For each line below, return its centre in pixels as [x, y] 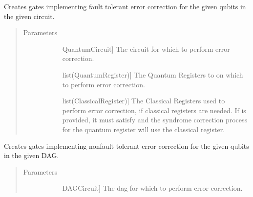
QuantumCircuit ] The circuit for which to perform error [146, 49]
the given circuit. [29, 16]
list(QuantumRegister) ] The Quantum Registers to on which [153, 74]
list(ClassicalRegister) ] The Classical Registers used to [144, 101]
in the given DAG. [32, 155]
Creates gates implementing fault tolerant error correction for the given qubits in [125, 6]
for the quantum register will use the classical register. [144, 129]
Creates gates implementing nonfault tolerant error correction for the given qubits [126, 146]
